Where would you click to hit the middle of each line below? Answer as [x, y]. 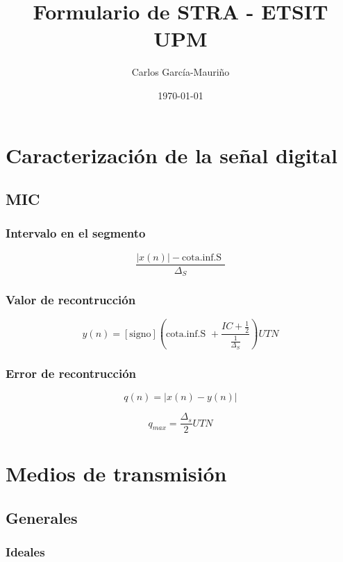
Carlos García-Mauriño [181, 72]
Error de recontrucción [71, 373]
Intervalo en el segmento [76, 233]
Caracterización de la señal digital [171, 155]
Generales [42, 517]
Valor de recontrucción [71, 300]
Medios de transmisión [116, 473]
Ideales [25, 552]
